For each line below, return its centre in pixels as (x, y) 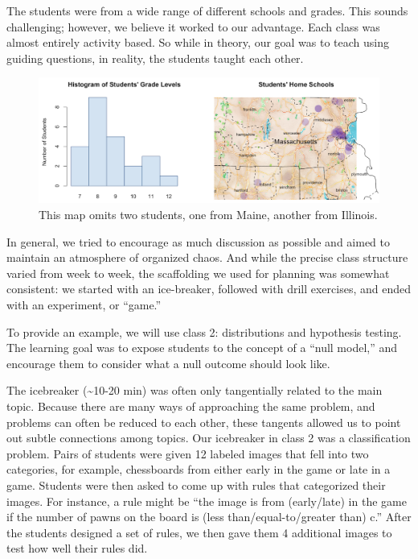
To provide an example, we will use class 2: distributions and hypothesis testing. (204, 331)
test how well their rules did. (77, 548)
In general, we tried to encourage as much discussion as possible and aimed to (198, 241)
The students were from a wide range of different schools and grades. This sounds (207, 10)
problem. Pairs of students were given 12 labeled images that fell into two (188, 453)
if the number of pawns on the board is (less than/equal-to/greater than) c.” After (209, 517)
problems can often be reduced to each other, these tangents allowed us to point (204, 422)
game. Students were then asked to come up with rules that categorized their (196, 484)
